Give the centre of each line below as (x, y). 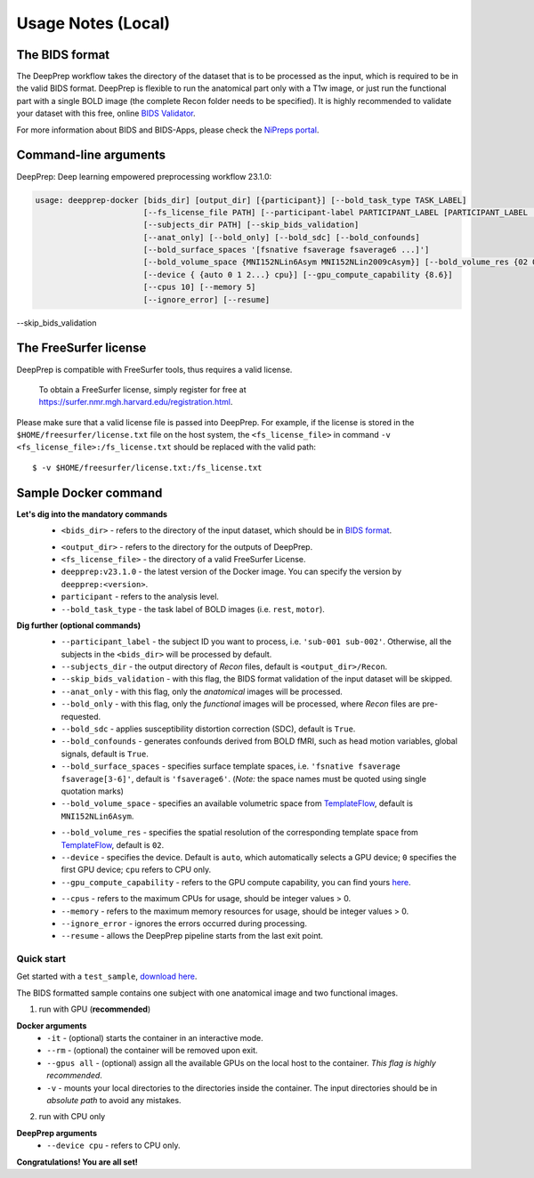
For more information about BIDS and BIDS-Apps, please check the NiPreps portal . (168, 130)
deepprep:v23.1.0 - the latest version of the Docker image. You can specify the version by (231, 572)
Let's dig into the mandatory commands (92, 514)
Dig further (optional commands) (79, 625)
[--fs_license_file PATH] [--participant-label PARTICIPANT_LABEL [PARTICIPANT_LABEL (336, 212)
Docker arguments (52, 1025)
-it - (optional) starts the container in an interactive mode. (155, 1037)
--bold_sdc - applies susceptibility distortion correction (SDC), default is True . (208, 729)
